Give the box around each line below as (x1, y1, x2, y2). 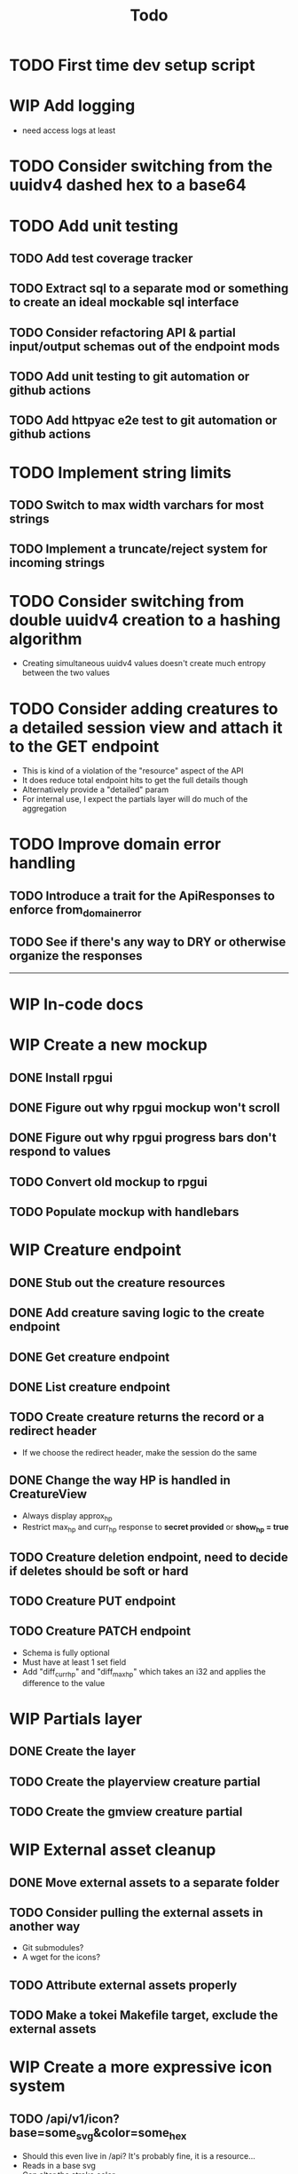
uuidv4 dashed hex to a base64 (9, 175, 247, 195)
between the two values (21, 667, 111, 679)
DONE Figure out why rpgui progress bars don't (9, 1130, 277, 1145)
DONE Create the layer (9, 1744, 136, 1759)
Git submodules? (21, 1942, 84, 1953)
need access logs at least (21, 125, 116, 136)
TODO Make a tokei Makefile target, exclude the (9, 2008, 278, 2023)
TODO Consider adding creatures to (9, 698, 278, 718)
